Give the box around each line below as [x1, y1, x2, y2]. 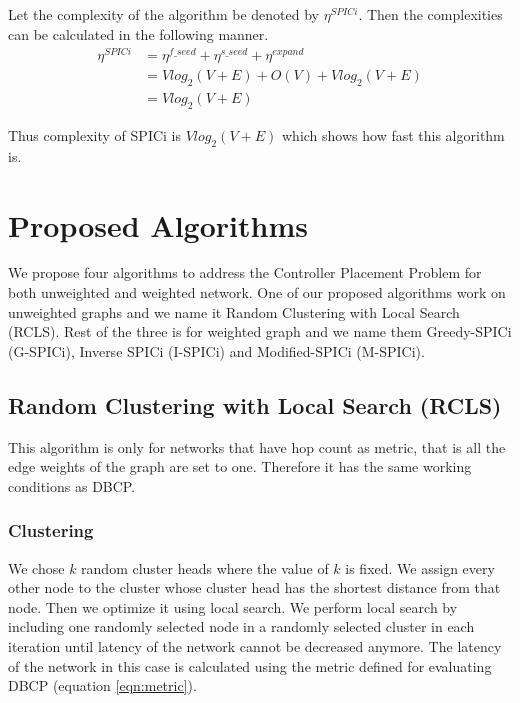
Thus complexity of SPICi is [8, 124, 182, 145]
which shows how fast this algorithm [281, 124, 505, 145]
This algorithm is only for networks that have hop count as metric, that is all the [8, 436, 506, 457]
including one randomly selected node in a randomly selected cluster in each [8, 616, 475, 637]
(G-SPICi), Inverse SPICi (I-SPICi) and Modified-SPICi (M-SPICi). [8, 340, 425, 361]
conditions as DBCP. [8, 475, 136, 496]
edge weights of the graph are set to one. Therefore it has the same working [8, 456, 472, 477]
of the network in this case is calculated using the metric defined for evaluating [8, 655, 492, 676]
